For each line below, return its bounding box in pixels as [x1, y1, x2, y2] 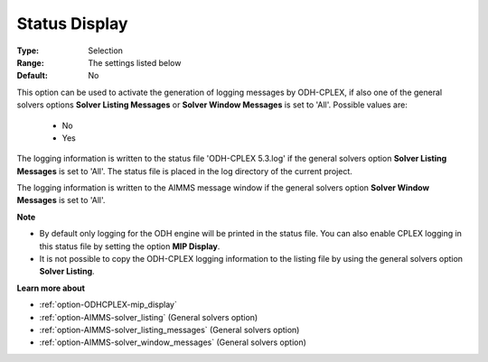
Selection [88, 45, 124, 56]
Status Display [16, 14, 128, 33]
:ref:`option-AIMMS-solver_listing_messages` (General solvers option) [39, 324, 300, 335]
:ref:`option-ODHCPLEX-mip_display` [39, 299, 178, 311]
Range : [16, 57, 44, 68]
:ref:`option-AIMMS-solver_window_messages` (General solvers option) [39, 337, 307, 348]
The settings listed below [88, 57, 182, 68]
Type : [16, 45, 40, 56]
